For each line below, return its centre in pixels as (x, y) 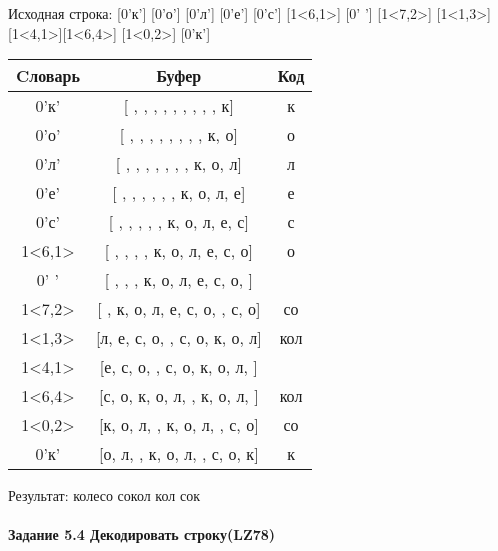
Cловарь (48, 76)
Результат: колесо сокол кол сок (104, 495)
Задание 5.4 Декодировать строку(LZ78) (142, 534)
